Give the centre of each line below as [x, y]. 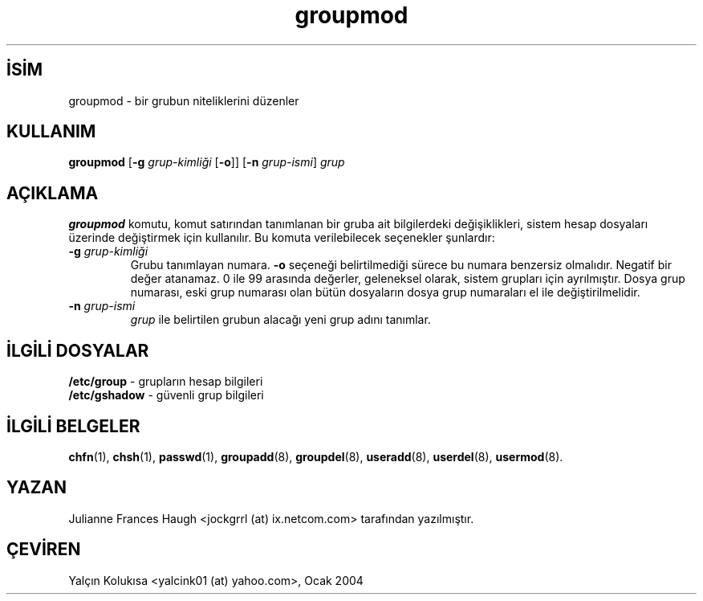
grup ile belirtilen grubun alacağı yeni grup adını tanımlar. [280, 320]
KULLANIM [51, 132]
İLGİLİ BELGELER [73, 426]
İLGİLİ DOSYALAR [78, 350]
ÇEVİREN [44, 550]
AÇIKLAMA [53, 193]
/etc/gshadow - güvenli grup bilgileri [166, 395]
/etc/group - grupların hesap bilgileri [166, 382]
